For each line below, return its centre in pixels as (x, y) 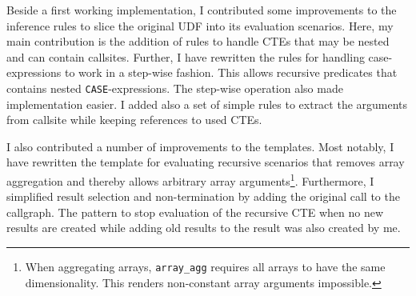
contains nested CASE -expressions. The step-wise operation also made (175, 88)
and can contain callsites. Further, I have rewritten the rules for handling (186, 56)
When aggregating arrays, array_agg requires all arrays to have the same (205, 267)
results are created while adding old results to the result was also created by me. (204, 228)
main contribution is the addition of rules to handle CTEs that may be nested (198, 41)
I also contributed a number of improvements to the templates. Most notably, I (200, 146)
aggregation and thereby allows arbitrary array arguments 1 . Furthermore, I (190, 180)
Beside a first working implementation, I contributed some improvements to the (202, 10)
